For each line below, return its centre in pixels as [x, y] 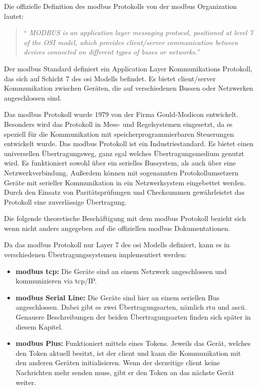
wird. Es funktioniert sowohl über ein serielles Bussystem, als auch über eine [120, 163]
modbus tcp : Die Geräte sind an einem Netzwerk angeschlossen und [121, 271]
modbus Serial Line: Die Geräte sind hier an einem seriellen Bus [117, 297]
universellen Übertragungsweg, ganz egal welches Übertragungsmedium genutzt [124, 153]
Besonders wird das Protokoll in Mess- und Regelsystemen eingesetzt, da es [118, 124]
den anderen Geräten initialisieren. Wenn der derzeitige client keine [118, 362]
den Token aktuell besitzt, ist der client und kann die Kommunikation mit [128, 353]
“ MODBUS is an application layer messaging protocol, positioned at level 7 [138, 32]
